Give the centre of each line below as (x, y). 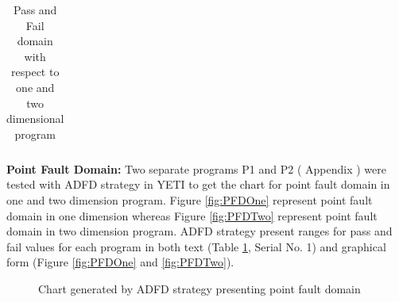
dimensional (35, 119)
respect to (35, 72)
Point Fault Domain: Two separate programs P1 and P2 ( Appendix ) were (196, 168)
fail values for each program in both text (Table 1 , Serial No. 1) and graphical (196, 246)
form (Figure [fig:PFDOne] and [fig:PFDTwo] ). (120, 262)
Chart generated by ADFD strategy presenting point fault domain (199, 289)
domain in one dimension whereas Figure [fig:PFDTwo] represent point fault (192, 215)
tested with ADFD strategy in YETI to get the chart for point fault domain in (198, 184)
